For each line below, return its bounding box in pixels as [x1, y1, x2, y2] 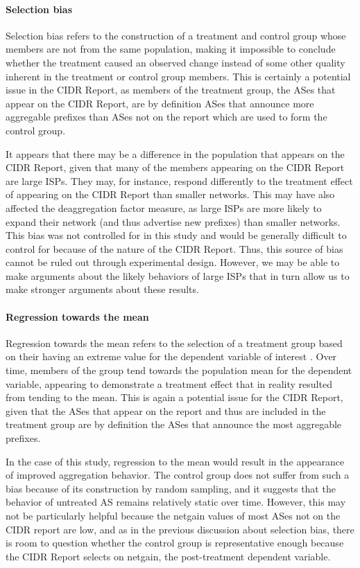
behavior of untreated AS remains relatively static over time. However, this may [6, 495, 346, 509]
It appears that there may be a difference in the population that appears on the [6, 146, 345, 161]
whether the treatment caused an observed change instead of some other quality [6, 55, 345, 69]
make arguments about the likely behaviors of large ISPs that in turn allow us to [6, 268, 350, 283]
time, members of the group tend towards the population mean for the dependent [6, 363, 352, 378]
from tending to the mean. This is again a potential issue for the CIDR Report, [6, 390, 343, 405]
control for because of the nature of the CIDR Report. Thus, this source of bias [6, 241, 343, 256]
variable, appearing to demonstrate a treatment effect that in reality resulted [6, 376, 332, 391]
